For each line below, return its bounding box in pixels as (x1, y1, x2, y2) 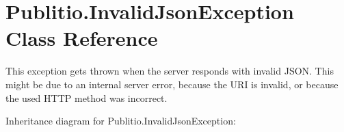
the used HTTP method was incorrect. (5, 90, 168, 105)
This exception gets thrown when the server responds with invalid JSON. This (5, 64, 334, 78)
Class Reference (5, 24, 158, 52)
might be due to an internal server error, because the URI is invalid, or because (5, 77, 339, 91)
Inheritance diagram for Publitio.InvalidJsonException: (5, 114, 236, 128)
